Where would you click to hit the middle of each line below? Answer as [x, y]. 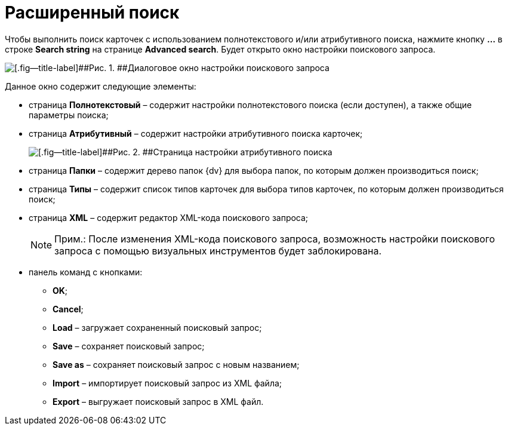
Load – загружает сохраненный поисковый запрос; [157, 327]
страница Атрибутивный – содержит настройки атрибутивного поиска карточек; [196, 133]
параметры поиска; [69, 115]
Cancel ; [68, 309]
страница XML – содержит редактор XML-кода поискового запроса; [169, 217]
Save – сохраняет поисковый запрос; [129, 346]
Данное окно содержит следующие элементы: [101, 86]
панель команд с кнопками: [86, 272]
